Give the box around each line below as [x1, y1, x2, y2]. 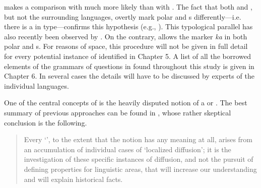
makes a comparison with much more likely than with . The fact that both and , [4, 2, 252, 12]
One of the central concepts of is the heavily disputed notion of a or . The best [4, 97, 247, 108]
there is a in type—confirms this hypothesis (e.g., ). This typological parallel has [4, 21, 253, 32]
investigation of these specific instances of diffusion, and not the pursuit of [24, 154, 253, 164]
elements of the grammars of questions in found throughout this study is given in [4, 60, 254, 71]
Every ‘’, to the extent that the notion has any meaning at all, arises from [24, 134, 253, 145]
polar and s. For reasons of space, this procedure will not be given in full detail [4, 41, 248, 51]
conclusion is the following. [4, 117, 87, 128]
